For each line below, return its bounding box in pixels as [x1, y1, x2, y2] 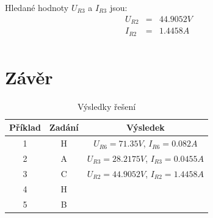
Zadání [49, 121, 79, 134]
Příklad [9, 121, 41, 134]
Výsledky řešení [77, 100, 136, 112]
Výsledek [126, 121, 165, 134]
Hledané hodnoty [5, 1, 69, 13]
